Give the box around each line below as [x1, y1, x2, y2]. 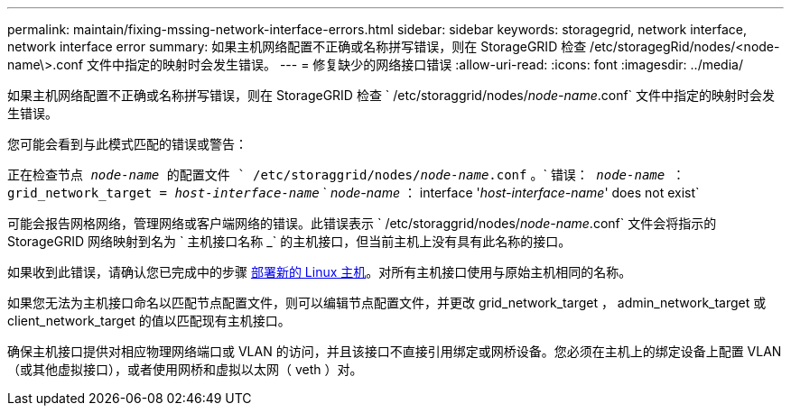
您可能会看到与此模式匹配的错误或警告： [7, 136, 247, 151]
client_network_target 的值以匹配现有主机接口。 [7, 313, 291, 328]
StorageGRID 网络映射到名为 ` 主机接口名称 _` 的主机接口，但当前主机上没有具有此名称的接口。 [7, 234, 572, 249]
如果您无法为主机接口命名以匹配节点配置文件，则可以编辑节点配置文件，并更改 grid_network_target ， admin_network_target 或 [7, 295, 767, 310]
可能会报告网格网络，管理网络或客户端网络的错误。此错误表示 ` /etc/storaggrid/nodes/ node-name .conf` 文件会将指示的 [7, 216, 717, 231]
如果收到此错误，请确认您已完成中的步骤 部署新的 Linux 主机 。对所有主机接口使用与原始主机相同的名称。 [7, 264, 632, 280]
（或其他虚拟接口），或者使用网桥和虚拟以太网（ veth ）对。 [7, 362, 363, 377]
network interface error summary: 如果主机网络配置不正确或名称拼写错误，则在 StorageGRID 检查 [7, 39, 587, 54]
